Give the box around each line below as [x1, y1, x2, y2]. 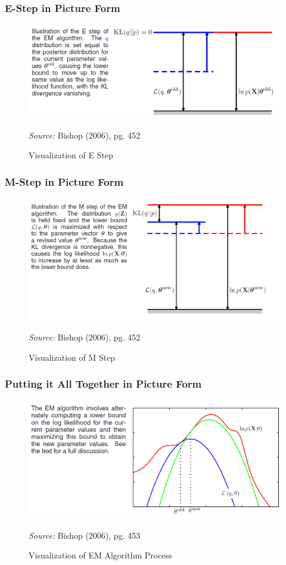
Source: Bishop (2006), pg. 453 [29, 529, 141, 541]
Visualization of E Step [29, 149, 113, 161]
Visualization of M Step [29, 351, 116, 363]
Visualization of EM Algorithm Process [29, 549, 172, 561]
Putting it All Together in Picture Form [5, 376, 202, 391]
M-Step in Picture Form [5, 174, 124, 189]
